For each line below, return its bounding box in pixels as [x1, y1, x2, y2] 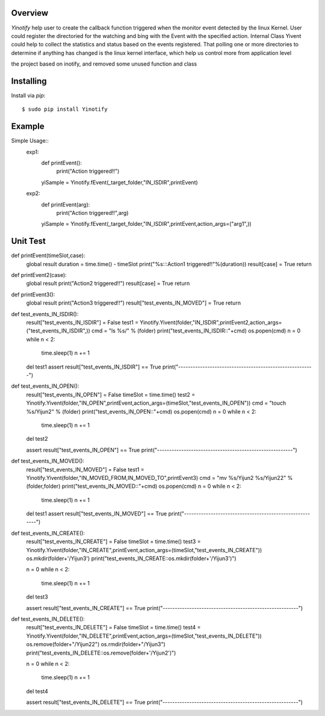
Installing [11, 76, 48, 86]
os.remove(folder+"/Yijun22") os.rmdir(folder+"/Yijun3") [26, 641, 166, 648]
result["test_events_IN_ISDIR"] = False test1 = [26, 319, 138, 326]
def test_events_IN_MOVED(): [11, 458, 84, 465]
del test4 [26, 687, 48, 695]
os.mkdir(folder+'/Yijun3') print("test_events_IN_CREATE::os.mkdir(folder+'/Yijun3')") [26, 555, 237, 562]
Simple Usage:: [11, 137, 49, 145]
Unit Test [11, 236, 46, 246]
